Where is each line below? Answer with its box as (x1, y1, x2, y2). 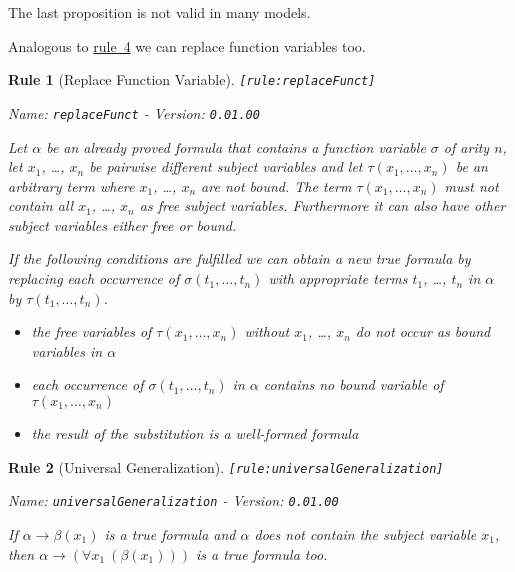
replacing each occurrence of (8, 268, 180, 289)
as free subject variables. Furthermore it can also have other (139, 195, 506, 216)
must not (444, 175, 499, 196)
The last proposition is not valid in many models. (8, 2, 311, 22)
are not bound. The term (201, 175, 352, 196)
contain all (8, 195, 74, 216)
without (244, 321, 290, 342)
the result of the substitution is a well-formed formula (31, 423, 359, 444)
